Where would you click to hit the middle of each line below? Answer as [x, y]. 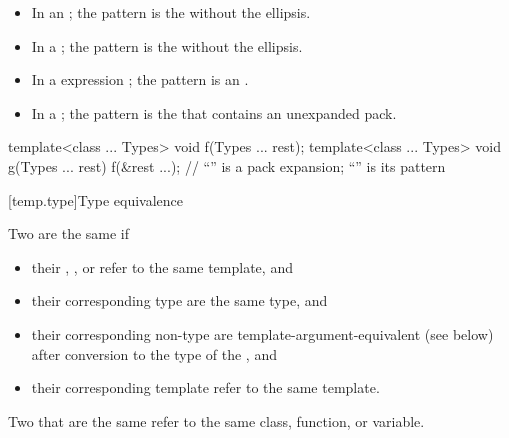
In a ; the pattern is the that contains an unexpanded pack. [214, 112]
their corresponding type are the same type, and [179, 300]
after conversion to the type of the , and [154, 353]
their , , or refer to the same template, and [162, 266]
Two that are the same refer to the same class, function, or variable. [216, 420]
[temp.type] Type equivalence [96, 199]
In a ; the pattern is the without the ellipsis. [167, 45]
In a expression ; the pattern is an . [140, 79]
